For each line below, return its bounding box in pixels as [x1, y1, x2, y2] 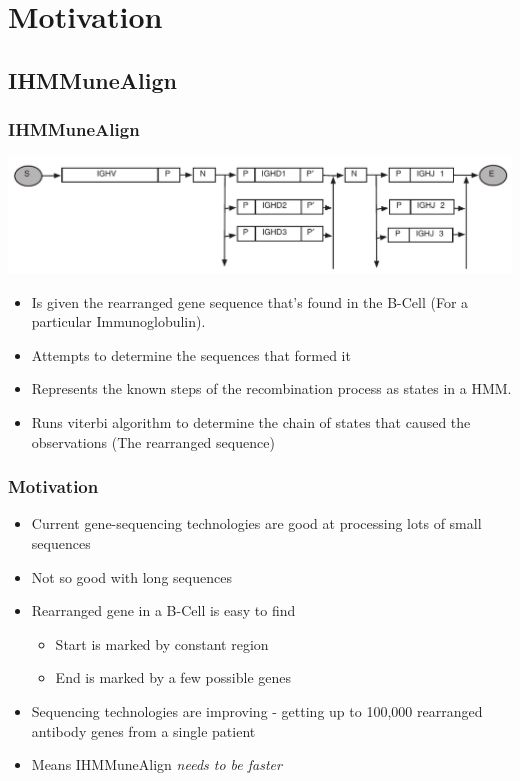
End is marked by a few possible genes [55, 667, 292, 688]
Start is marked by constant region [55, 633, 269, 654]
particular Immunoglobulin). [31, 311, 206, 332]
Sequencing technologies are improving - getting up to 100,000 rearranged [31, 700, 483, 721]
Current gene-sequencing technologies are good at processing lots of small [31, 513, 482, 534]
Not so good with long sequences [31, 566, 232, 587]
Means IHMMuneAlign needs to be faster [31, 754, 282, 775]
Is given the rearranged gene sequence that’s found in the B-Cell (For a [31, 291, 469, 312]
